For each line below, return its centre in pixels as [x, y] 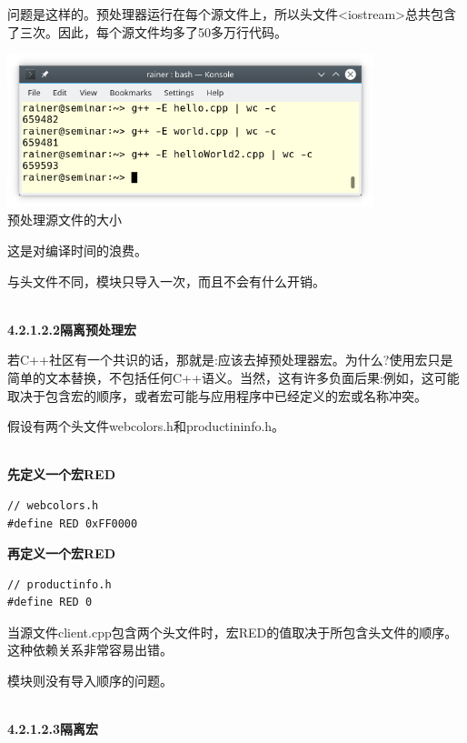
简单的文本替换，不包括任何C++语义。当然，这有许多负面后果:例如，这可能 [233, 377]
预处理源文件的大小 [65, 220]
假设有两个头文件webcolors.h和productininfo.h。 [146, 426]
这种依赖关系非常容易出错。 [90, 650]
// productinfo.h [60, 584]
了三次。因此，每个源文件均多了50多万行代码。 [147, 31]
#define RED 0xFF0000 [73, 523]
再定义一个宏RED [62, 553]
